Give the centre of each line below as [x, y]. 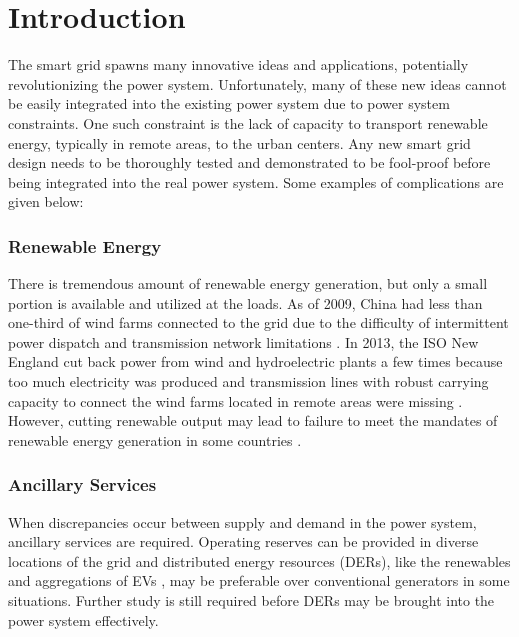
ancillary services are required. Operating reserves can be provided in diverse [243, 541]
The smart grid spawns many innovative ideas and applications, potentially [238, 64]
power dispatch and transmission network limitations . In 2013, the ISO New [243, 341]
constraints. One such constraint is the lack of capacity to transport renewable [248, 122]
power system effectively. [83, 619]
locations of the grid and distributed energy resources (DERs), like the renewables [259, 560]
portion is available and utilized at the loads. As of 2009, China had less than [245, 302]
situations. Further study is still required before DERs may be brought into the [251, 600]
